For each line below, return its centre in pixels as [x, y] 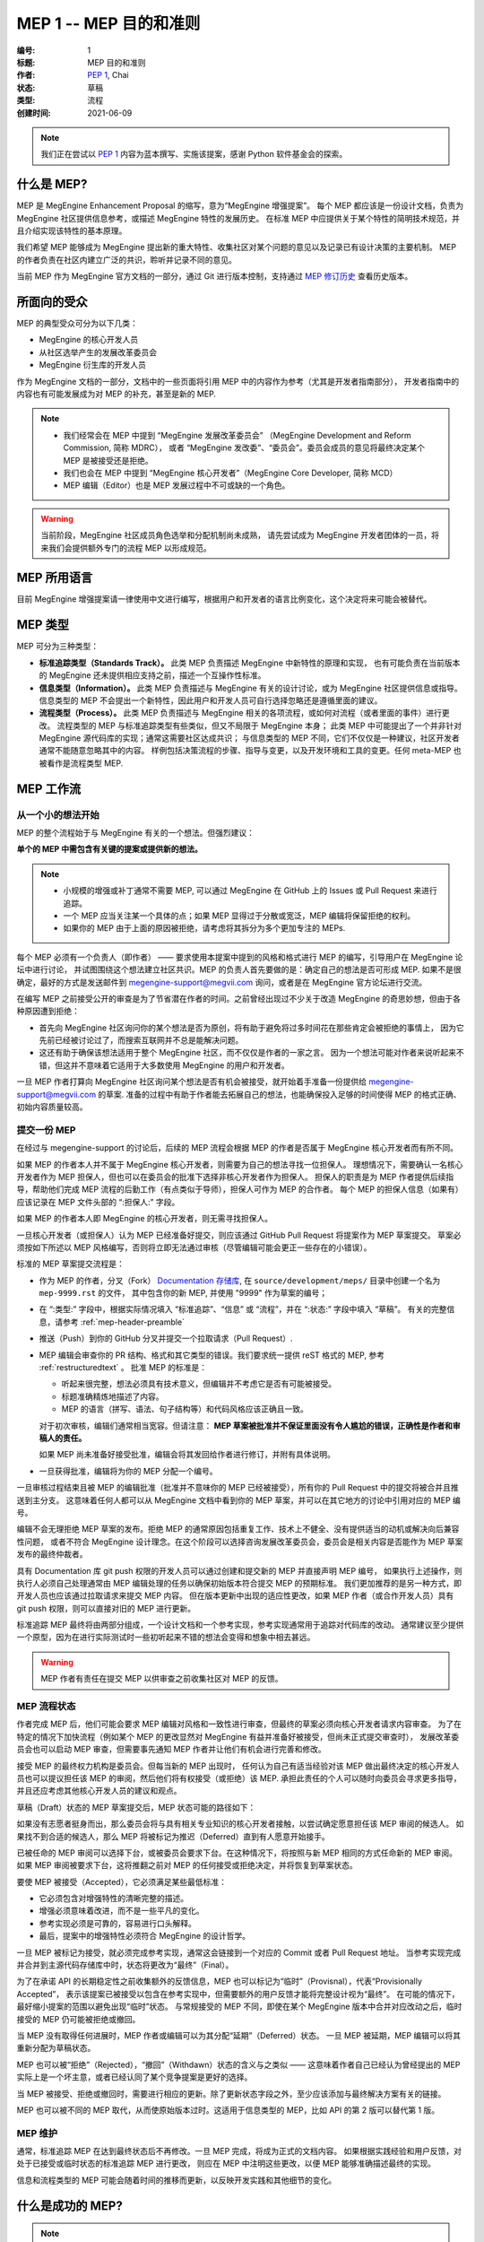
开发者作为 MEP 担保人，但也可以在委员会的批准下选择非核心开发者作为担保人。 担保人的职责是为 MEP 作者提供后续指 [235, 1177]
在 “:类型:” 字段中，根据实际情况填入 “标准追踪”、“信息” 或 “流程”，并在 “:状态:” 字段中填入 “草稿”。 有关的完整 [243, 1309]
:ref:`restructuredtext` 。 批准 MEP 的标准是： [123, 1368]
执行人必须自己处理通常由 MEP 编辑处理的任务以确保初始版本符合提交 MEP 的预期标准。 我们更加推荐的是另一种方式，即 [239, 1583]
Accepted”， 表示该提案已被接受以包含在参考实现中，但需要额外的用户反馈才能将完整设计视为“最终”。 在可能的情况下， [238, 1994]
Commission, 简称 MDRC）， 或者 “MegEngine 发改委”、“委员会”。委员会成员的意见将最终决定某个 [244, 448]
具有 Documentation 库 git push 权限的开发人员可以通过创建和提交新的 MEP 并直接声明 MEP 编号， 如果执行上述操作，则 [240, 1570]
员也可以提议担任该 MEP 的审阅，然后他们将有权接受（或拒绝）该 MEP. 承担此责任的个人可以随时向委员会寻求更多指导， [239, 1778]
